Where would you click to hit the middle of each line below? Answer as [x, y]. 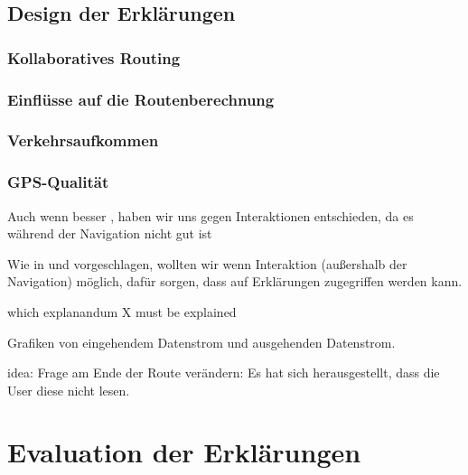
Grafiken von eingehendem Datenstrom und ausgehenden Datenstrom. [201, 342]
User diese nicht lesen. [69, 390]
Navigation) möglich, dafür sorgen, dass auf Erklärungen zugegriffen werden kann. [235, 281]
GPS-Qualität [58, 182]
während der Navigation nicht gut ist [110, 233]
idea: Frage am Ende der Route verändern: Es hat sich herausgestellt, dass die [224, 373]
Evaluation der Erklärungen [184, 452]
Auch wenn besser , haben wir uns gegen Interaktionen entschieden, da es [211, 215]
